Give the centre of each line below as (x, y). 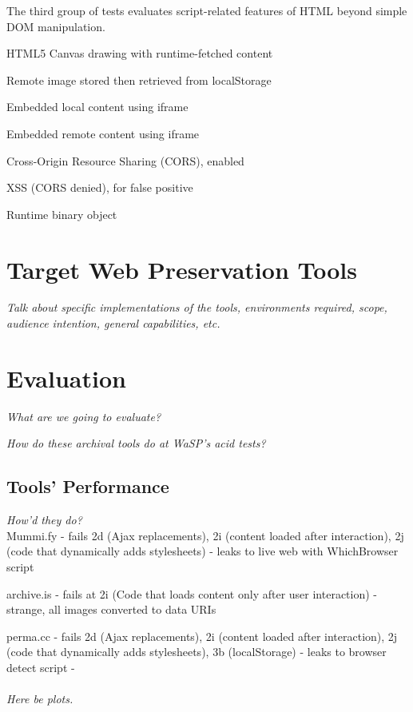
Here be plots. (40, 699)
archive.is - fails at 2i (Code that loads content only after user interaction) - (192, 593)
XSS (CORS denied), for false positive (100, 187)
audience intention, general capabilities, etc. (113, 323)
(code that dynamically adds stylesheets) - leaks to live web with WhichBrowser (203, 551)
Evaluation (66, 378)
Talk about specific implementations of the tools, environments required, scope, (197, 307)
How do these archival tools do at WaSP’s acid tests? (136, 443)
